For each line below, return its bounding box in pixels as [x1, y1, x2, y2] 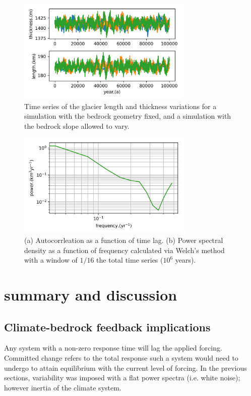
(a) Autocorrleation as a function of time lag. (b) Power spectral [24, 235, 223, 245]
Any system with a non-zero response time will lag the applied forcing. [4, 342, 222, 353]
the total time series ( [96, 255, 163, 265]
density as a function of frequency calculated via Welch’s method [24, 244, 225, 255]
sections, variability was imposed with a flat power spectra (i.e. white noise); [4, 372, 240, 383]
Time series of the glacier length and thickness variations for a [24, 101, 217, 111]
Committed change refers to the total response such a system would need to [4, 353, 238, 363]
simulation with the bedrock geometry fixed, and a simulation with [24, 111, 231, 121]
